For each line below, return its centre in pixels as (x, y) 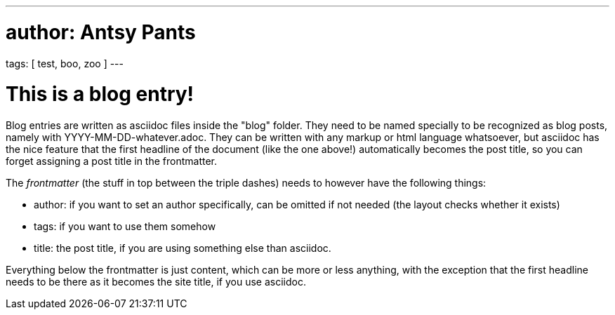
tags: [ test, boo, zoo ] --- (65, 63)
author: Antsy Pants (101, 32)
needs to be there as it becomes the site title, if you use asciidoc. (156, 282)
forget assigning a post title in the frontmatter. (112, 161)
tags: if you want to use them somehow (125, 226)
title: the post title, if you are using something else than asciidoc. (183, 248)
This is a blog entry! (100, 94)
